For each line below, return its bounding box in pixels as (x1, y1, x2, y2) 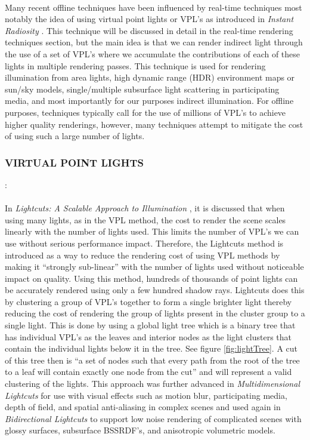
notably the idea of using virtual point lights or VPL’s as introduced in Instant (5, 13, 294, 25)
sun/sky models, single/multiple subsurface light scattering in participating (5, 82, 280, 95)
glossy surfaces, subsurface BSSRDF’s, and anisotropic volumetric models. (5, 424, 275, 436)
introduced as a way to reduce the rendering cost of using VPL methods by (5, 248, 280, 261)
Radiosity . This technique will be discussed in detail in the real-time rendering (5, 24, 293, 36)
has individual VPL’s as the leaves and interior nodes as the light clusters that (5, 330, 292, 343)
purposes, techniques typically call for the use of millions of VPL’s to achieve (5, 106, 286, 118)
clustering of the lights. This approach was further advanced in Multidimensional (5, 377, 300, 390)
